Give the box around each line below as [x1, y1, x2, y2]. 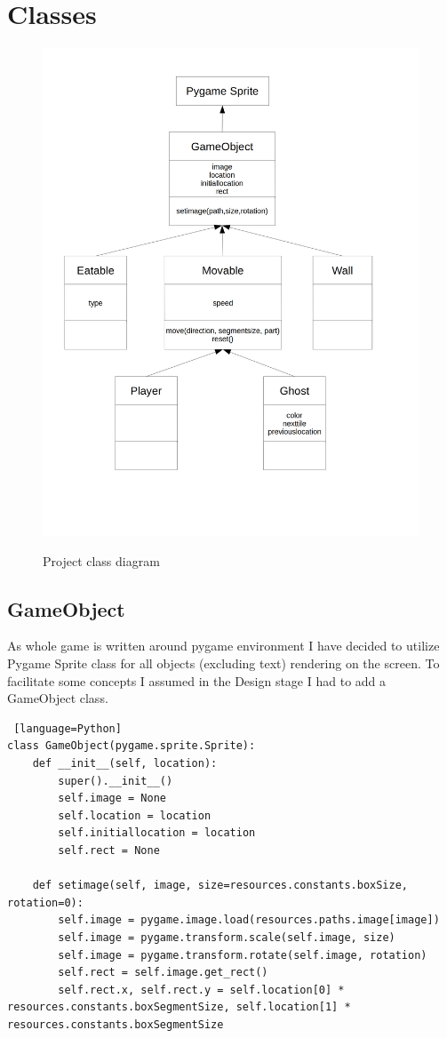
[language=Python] [13, 722, 122, 735]
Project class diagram [43, 551, 160, 570]
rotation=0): [7, 896, 84, 909]
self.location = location [58, 809, 212, 822]
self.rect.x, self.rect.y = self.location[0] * [58, 983, 345, 996]
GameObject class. [7, 689, 108, 707]
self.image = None [58, 792, 166, 805]
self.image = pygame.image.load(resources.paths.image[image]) [58, 914, 440, 927]
